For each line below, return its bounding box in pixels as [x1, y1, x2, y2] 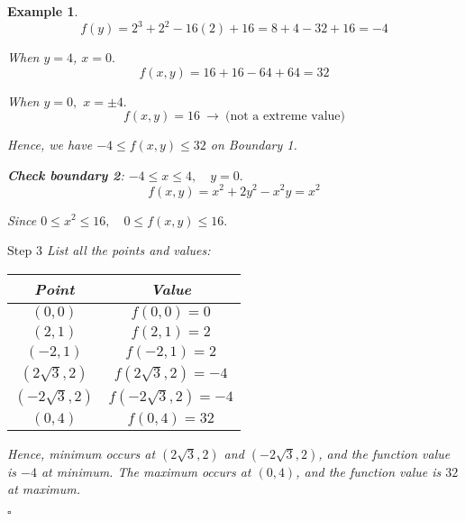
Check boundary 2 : [7, 165, 124, 184]
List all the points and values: [46, 241, 211, 260]
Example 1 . [7, 2, 78, 20]
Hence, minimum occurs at [7, 443, 156, 462]
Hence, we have [7, 135, 93, 154]
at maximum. [7, 480, 80, 498]
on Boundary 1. [210, 135, 297, 154]
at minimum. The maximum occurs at [41, 462, 251, 480]
